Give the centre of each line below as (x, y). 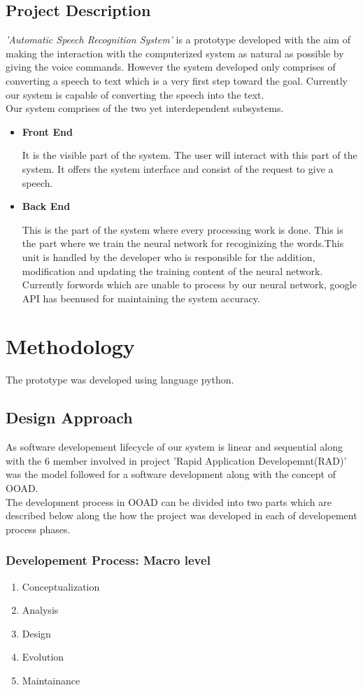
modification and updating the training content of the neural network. (172, 270)
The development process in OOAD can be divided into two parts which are (169, 501)
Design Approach (69, 417)
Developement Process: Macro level (108, 560)
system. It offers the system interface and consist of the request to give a (178, 168)
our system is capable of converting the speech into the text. (135, 94)
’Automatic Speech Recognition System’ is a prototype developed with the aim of (178, 40)
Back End (46, 206)
